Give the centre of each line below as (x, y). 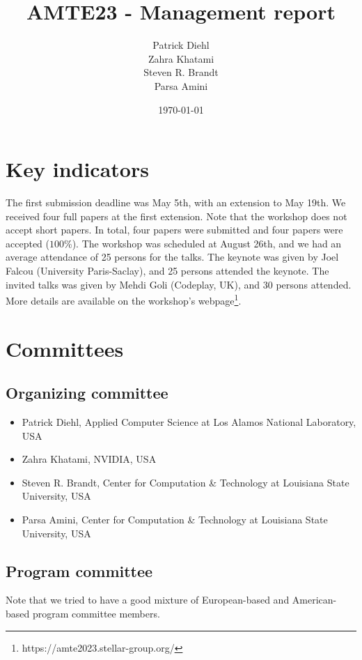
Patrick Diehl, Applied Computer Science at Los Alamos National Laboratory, (189, 422)
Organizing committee (87, 393)
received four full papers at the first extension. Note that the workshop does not (176, 216)
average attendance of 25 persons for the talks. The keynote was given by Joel (172, 257)
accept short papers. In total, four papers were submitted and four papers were (174, 230)
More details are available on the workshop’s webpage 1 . (124, 299)
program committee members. (96, 613)
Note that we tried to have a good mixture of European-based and (148, 600)
